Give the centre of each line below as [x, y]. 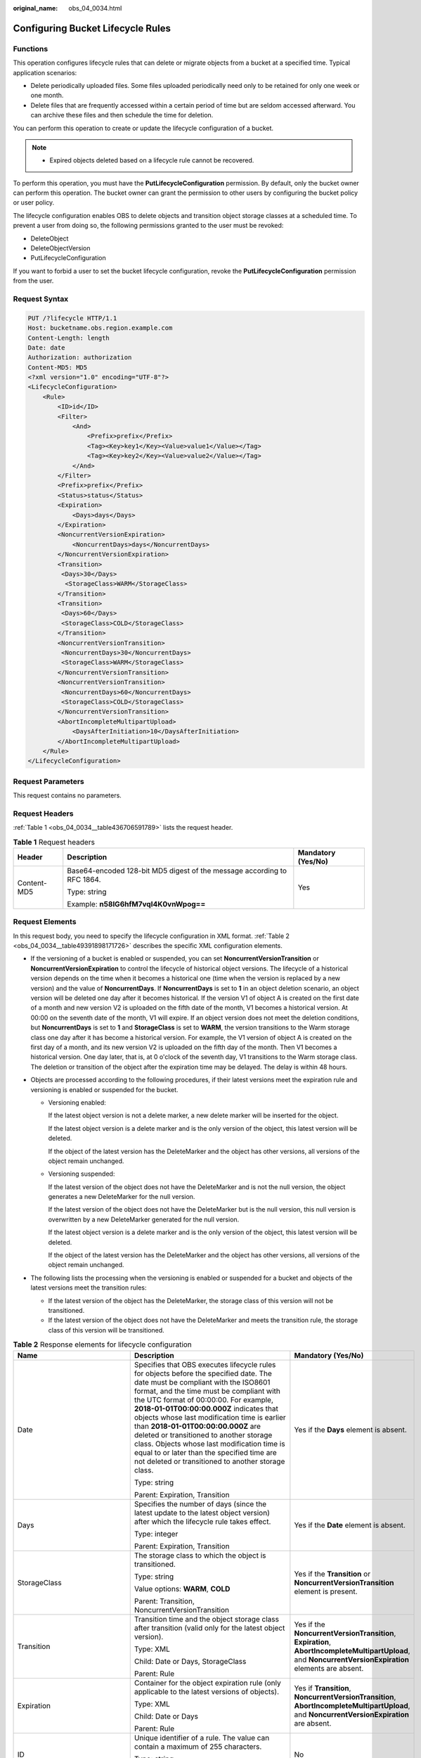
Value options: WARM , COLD [182, 1589]
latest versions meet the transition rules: [89, 1288]
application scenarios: [45, 72]
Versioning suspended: [82, 1174]
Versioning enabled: [77, 1102]
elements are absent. [329, 1668]
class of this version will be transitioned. [106, 1330]
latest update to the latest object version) [202, 1513]
